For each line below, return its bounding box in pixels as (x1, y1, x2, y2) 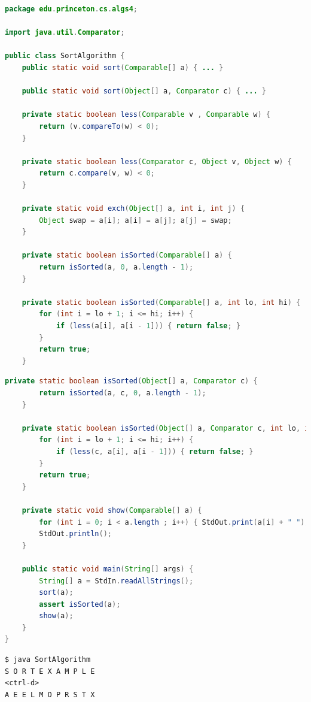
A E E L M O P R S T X (5, 690, 95, 699)
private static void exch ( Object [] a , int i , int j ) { (22, 204, 245, 213)
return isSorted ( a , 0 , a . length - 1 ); (39, 263, 194, 272)
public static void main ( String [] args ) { (22, 564, 194, 573)
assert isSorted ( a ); (39, 600, 121, 609)
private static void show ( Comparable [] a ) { (22, 506, 202, 515)
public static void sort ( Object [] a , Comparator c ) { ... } (22, 87, 266, 96)
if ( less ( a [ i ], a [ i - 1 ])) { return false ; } (56, 322, 241, 331)
